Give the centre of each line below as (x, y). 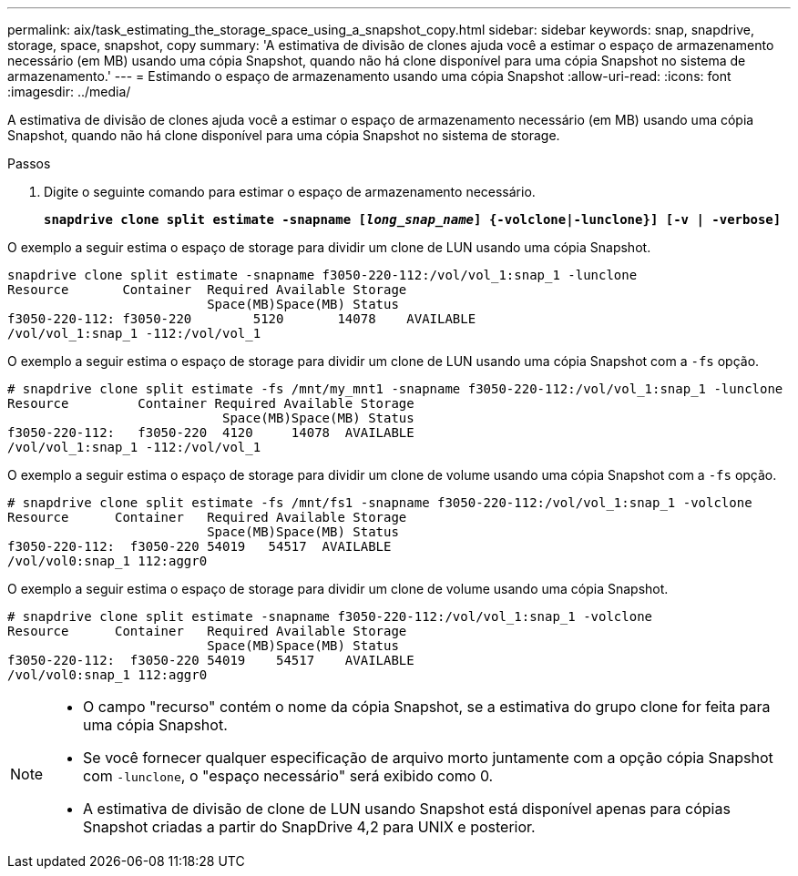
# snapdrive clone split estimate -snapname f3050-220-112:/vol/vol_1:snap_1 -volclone (330, 616)
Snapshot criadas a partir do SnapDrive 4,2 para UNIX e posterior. (309, 827)
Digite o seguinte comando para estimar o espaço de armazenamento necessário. (290, 192)
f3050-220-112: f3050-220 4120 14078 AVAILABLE (211, 433)
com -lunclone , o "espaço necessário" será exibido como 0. (288, 776)
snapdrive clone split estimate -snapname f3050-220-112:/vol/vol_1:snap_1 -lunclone (322, 275)
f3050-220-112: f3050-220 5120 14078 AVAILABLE (242, 319)
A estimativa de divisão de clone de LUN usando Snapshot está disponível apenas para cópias (407, 809)
